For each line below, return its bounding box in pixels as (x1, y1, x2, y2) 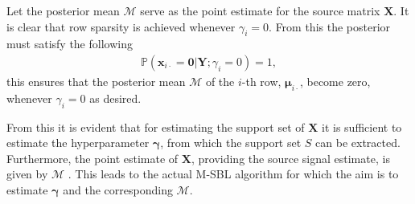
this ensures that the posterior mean (6, 73, 186, 90)
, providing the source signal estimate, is (191, 149, 390, 166)
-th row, (241, 73, 281, 90)
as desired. (89, 89, 142, 106)
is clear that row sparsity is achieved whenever (6, 18, 236, 35)
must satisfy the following (6, 35, 133, 52)
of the (205, 73, 235, 90)
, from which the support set (160, 134, 302, 151)
